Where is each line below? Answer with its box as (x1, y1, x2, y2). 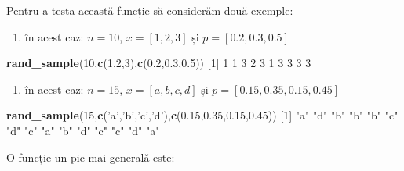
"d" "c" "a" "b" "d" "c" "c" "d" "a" (6, 122, 160, 138)
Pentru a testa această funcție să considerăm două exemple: (6, 2, 293, 18)
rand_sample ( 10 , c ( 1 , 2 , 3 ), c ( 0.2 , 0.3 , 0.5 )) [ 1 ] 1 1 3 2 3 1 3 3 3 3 (6, 55, 311, 71)
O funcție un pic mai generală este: (6, 148, 175, 165)
